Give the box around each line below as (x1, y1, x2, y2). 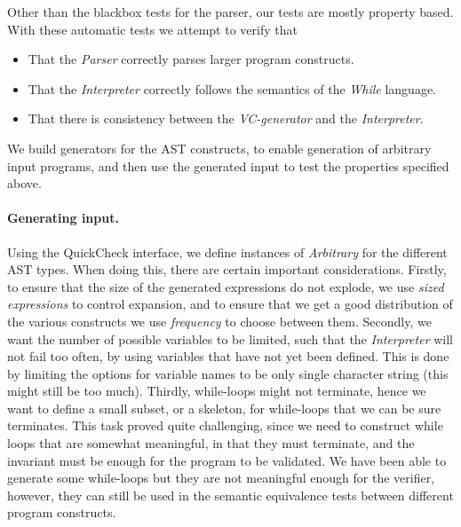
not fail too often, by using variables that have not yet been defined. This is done (7, 347, 449, 366)
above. (7, 174, 42, 193)
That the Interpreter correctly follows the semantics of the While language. (28, 79, 436, 98)
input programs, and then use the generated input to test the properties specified (7, 156, 449, 175)
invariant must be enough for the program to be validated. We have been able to (7, 451, 447, 469)
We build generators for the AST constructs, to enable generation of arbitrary (7, 138, 432, 157)
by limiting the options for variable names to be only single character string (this (7, 364, 449, 382)
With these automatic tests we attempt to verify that (7, 20, 298, 38)
